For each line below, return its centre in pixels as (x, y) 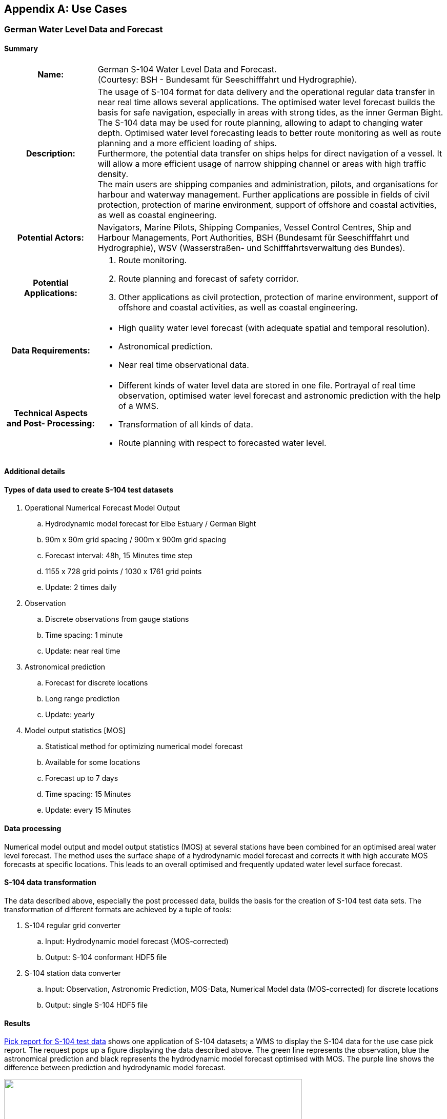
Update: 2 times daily (81, 587)
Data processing (33, 829)
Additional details (35, 472)
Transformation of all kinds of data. (186, 424)
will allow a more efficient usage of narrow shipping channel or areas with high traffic (262, 163)
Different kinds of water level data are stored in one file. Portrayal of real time (267, 385)
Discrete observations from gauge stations (117, 619)
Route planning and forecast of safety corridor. (208, 278)
